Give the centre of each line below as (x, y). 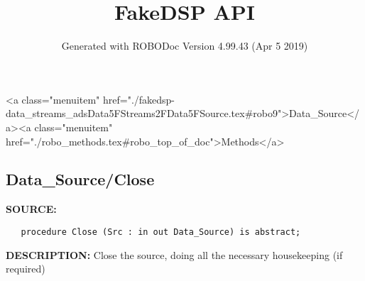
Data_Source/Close (80, 179)
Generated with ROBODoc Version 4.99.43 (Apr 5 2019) (185, 46)
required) (26, 269)
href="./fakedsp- (139, 99)
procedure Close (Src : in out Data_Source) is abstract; (161, 232)
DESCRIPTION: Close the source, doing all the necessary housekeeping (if (174, 254)
